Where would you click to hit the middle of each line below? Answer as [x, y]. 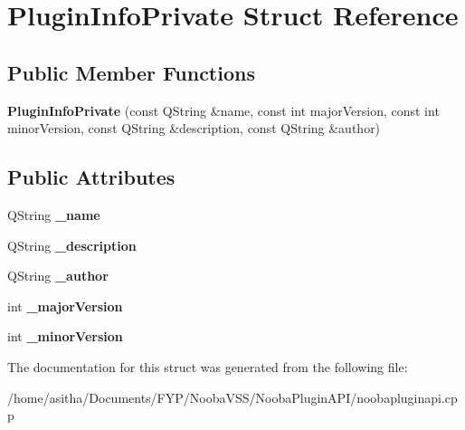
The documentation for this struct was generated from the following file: [208, 366]
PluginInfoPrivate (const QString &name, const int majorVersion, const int [223, 110]
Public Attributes [91, 177]
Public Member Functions [131, 72]
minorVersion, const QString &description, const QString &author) [194, 128]
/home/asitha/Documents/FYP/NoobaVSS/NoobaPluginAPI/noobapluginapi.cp [232, 397]
